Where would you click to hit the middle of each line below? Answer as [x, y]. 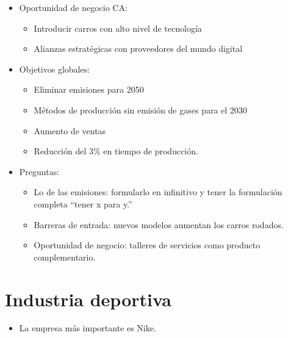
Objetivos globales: [55, 69]
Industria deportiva [88, 299]
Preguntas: [39, 171]
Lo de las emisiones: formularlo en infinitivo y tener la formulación [158, 192]
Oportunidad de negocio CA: [73, 7]
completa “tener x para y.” [83, 203]
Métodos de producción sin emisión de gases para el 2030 [140, 110]
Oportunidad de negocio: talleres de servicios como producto [147, 245]
